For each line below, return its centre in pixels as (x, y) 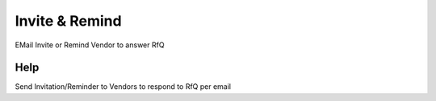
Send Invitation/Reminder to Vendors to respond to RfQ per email (123, 87)
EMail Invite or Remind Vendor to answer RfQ (90, 45)
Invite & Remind (68, 21)
